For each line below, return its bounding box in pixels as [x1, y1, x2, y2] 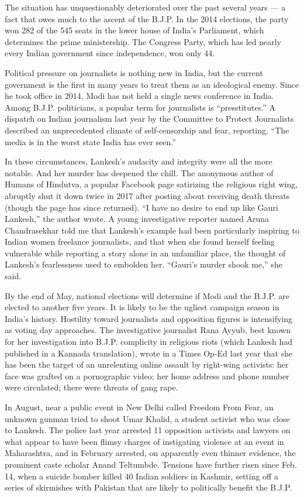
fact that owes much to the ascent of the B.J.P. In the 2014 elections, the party [5, 12, 289, 25]
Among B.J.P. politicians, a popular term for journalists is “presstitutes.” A [5, 101, 275, 113]
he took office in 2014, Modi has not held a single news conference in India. [5, 90, 274, 102]
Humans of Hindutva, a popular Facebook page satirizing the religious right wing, [5, 178, 298, 190]
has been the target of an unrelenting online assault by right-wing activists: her [5, 358, 289, 371]
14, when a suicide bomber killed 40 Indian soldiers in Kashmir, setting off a [5, 469, 278, 482]
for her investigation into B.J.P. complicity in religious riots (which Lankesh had [5, 335, 293, 348]
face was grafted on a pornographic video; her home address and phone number [5, 369, 289, 382]
